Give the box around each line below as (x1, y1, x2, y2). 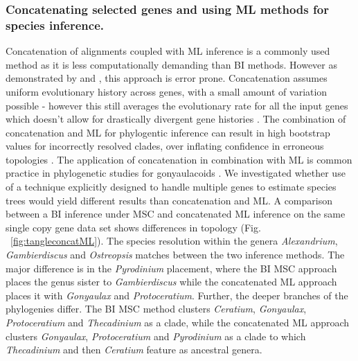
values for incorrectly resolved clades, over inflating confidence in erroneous (6, 139, 324, 153)
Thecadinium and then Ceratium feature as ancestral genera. (6, 342, 262, 357)
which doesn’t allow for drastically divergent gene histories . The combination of (6, 112, 346, 126)
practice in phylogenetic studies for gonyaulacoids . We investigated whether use (6, 166, 346, 180)
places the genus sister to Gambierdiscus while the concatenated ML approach (6, 274, 337, 289)
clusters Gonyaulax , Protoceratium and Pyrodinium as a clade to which (6, 328, 306, 343)
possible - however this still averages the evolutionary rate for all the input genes (6, 98, 348, 112)
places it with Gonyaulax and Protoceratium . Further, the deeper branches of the (6, 288, 348, 302)
